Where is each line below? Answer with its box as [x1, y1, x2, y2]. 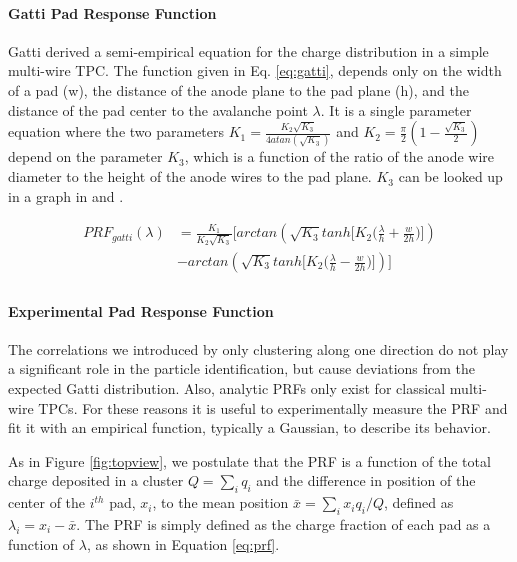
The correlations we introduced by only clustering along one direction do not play [8, 338, 509, 359]
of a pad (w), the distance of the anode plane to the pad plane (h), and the [8, 79, 469, 100]
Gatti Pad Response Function [8, 2, 217, 23]
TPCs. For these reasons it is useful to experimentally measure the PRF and [38, 397, 508, 418]
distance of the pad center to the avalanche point [8, 99, 308, 120]
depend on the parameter [8, 146, 163, 167]
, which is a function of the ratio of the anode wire [184, 146, 495, 167]
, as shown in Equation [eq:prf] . [86, 533, 280, 554]
